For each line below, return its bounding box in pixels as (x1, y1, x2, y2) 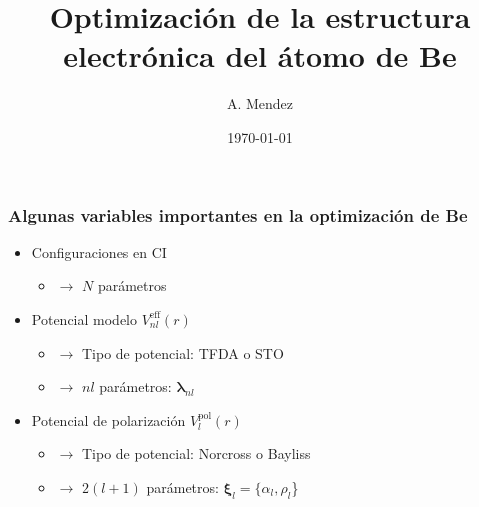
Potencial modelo (31, 308, 137, 329)
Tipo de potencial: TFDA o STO (81, 342, 284, 363)
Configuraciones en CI (31, 241, 167, 262)
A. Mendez (226, 93, 294, 114)
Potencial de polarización (31, 409, 186, 430)
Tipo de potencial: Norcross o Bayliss (81, 443, 311, 464)
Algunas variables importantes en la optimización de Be (8, 202, 468, 227)
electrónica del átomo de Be (63, 35, 457, 76)
